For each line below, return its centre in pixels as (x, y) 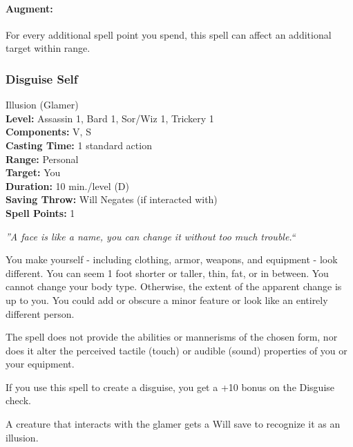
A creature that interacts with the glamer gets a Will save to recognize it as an (173, 424)
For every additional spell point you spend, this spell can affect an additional (169, 34)
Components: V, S (48, 132)
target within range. (48, 48)
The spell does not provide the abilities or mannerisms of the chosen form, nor (172, 337)
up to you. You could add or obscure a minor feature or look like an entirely (167, 299)
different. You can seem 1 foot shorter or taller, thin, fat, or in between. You (167, 273)
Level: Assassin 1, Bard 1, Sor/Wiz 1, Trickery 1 (110, 118)
